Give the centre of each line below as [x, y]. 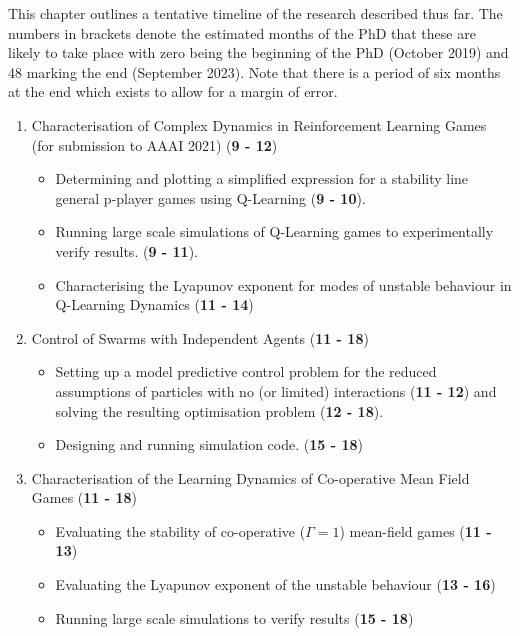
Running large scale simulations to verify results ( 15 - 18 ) [234, 617]
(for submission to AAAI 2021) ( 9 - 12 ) [154, 144]
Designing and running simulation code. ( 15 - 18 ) [209, 444]
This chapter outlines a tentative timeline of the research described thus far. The [255, 13]
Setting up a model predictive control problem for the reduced [246, 371]
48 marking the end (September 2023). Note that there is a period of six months [254, 71]
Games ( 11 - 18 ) [84, 497]
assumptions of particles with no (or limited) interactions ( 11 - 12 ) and [276, 390]
